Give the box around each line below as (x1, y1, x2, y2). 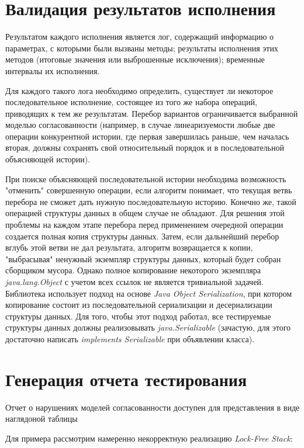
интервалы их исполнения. (5, 64, 100, 77)
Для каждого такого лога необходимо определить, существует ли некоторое (5, 84, 274, 96)
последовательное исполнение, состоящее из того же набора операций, (5, 96, 257, 108)
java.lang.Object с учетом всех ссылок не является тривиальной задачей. (5, 276, 264, 287)
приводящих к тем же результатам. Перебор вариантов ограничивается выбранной (5, 107, 298, 119)
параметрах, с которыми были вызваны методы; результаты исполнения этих (5, 41, 278, 54)
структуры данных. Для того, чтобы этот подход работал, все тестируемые (5, 310, 271, 322)
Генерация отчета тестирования (5, 367, 247, 391)
